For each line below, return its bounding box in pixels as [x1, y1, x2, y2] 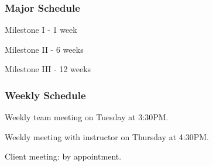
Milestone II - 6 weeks [5, 43, 84, 55]
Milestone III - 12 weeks [5, 63, 91, 75]
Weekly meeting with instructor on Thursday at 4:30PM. [5, 130, 209, 143]
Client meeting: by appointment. [5, 150, 122, 162]
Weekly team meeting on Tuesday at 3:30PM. [5, 111, 169, 123]
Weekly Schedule [5, 87, 86, 102]
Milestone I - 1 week [5, 23, 77, 36]
